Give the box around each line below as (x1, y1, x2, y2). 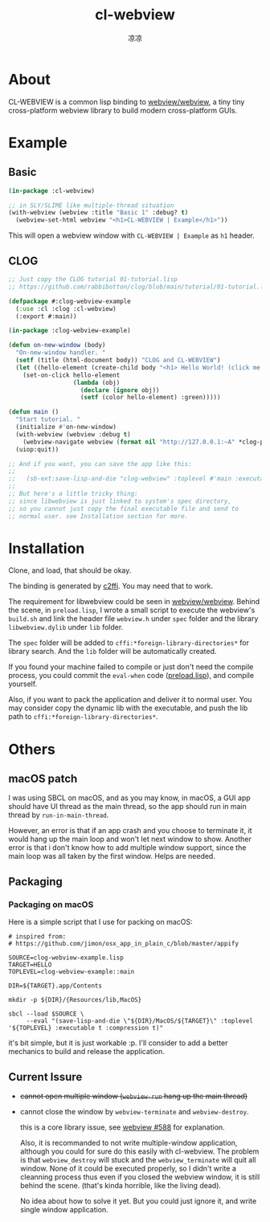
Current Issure (8, 1070, 83, 1084)
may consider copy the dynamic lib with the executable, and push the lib (8, 703, 248, 713)
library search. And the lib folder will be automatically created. (8, 647, 217, 656)
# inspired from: (8, 933, 67, 941)
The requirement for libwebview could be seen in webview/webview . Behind (8, 597, 260, 607)
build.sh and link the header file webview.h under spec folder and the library (8, 614, 259, 623)
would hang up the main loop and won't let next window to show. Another (8, 834, 252, 844)
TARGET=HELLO (8, 961, 52, 969)
